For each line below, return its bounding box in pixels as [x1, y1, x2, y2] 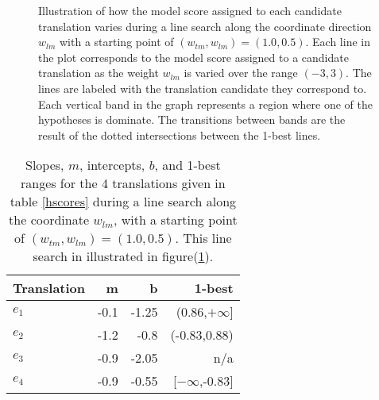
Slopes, [25, 156, 64, 175]
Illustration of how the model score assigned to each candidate [38, 2, 342, 18]
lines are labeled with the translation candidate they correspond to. [38, 79, 367, 96]
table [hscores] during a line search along [10, 192, 237, 211]
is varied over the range [184, 64, 298, 81]
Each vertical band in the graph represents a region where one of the [38, 95, 373, 112]
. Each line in [305, 33, 370, 50]
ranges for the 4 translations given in [20, 174, 226, 193]
